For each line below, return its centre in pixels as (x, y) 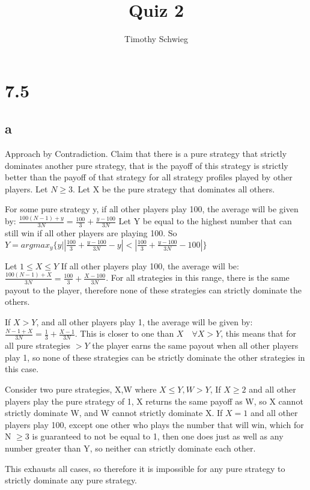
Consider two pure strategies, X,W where (81, 389)
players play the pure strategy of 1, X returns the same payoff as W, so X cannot (154, 401)
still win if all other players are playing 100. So (91, 233)
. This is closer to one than (124, 333)
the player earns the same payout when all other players (195, 345)
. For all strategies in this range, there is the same (198, 277)
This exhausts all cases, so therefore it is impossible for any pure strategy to (145, 468)
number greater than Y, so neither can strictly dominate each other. (130, 448)
